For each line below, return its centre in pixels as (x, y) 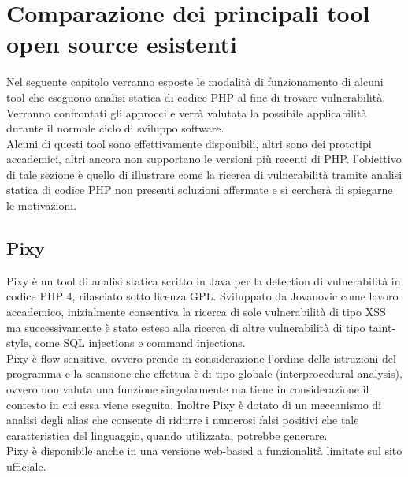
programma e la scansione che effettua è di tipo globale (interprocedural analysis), (204, 373)
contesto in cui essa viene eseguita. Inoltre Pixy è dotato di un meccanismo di (194, 404)
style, (19, 343)
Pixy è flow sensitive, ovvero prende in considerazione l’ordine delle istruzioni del (201, 358)
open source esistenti (122, 44)
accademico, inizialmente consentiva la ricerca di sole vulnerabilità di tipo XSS (196, 312)
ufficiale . (26, 466)
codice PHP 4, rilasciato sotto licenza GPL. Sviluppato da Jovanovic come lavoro (202, 296)
